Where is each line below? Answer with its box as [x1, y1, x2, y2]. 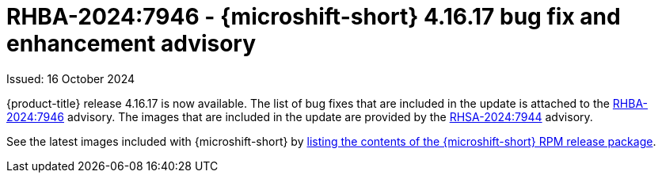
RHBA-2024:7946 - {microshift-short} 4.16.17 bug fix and [6, 3, 621, 30]
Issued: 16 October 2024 [6, 71, 135, 86]
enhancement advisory [6, 30, 257, 57]
